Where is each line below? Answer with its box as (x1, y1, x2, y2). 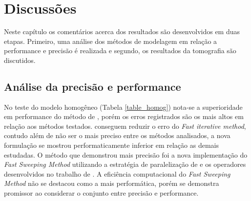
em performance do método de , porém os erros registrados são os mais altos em (4, 111, 244, 121)
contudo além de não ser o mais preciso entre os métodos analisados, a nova (4, 130, 230, 141)
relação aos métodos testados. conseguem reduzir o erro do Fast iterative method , (4, 121, 246, 131)
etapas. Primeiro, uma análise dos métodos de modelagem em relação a (4, 36, 217, 46)
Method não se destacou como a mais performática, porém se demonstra (4, 178, 219, 188)
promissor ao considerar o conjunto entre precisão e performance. (4, 188, 199, 198)
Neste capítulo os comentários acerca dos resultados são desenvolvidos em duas (4, 26, 240, 37)
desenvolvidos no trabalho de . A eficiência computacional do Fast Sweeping (4, 168, 230, 179)
